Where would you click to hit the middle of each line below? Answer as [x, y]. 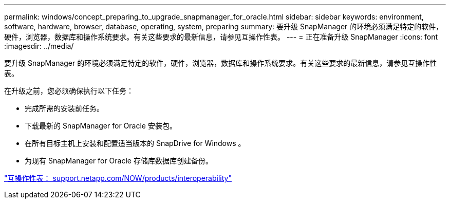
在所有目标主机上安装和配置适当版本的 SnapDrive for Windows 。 [135, 143]
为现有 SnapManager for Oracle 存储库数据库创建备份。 [119, 161]
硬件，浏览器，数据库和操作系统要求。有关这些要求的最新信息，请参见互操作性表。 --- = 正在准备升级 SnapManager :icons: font [221, 37]
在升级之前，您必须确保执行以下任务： [69, 91]
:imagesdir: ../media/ [39, 46]
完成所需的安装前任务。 [64, 108]
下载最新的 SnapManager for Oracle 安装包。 [101, 126]
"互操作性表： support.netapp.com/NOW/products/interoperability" [118, 178]
